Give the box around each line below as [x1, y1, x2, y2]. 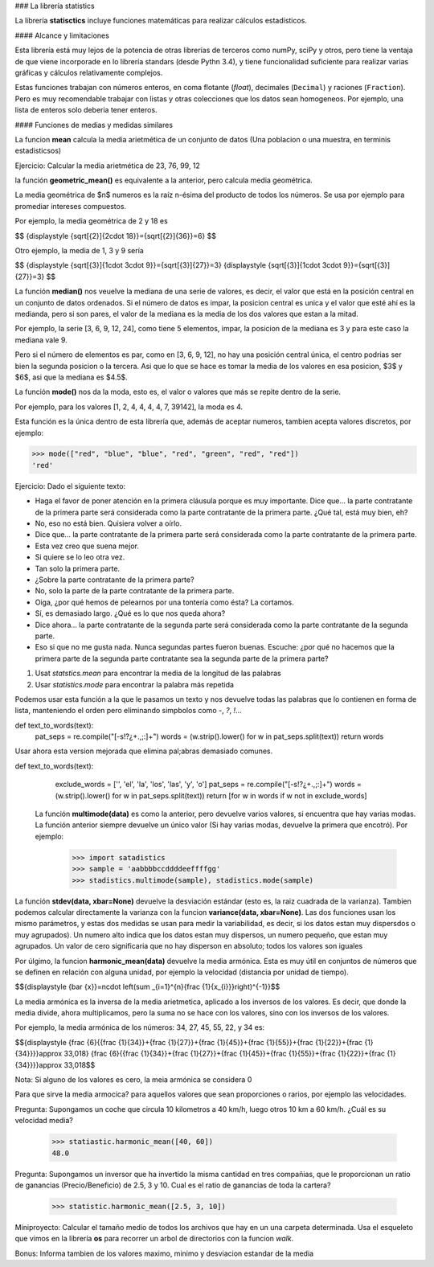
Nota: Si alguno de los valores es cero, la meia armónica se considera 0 [14, 1075, 252, 1085]
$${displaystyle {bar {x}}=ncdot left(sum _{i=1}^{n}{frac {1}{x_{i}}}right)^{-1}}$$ [14, 982, 280, 992]
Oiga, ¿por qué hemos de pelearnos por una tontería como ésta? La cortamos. [35, 597, 294, 607]
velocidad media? [14, 1116, 74, 1126]
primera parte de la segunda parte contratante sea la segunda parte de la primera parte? [35, 654, 329, 663]
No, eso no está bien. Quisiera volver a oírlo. [35, 519, 182, 528]
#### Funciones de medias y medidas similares [14, 120, 173, 129]
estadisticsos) [14, 146, 62, 156]
